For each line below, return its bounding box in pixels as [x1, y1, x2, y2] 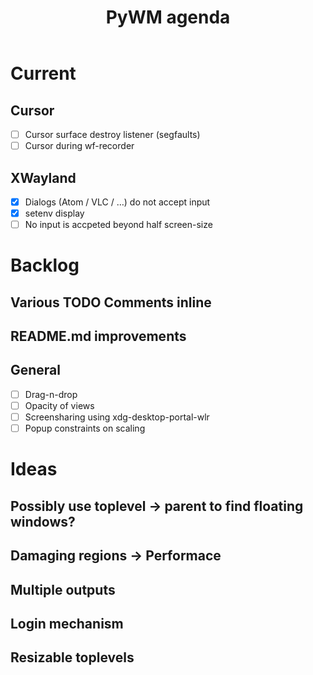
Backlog [10, 254, 80, 277]
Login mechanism [10, 615, 124, 632]
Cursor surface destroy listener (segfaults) [24, 129, 201, 140]
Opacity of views [24, 399, 95, 411]
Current [10, 62, 77, 85]
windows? [10, 513, 76, 530]
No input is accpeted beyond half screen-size [24, 219, 213, 231]
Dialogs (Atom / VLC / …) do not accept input [24, 196, 211, 208]
